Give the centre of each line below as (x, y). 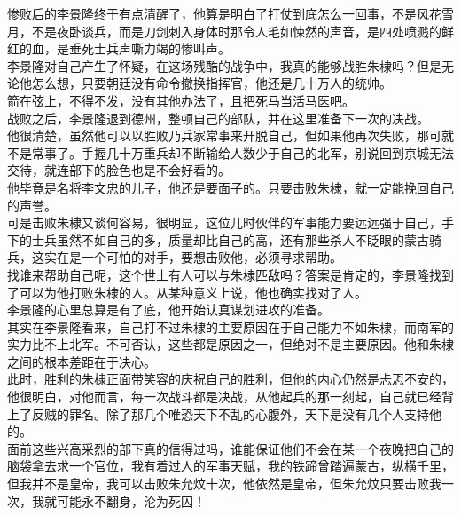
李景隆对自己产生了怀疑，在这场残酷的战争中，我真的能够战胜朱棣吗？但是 (224, 65)
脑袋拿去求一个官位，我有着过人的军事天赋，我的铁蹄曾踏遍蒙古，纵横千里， (230, 466)
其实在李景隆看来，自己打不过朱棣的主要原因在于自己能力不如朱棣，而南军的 (230, 326)
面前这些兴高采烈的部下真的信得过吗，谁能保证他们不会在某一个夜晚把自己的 (230, 448)
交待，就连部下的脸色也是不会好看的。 (119, 170)
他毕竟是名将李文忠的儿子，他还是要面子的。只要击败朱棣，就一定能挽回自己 (230, 187)
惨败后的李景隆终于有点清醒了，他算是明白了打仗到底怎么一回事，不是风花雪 (230, 13)
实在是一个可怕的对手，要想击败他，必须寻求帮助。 (193, 257)
